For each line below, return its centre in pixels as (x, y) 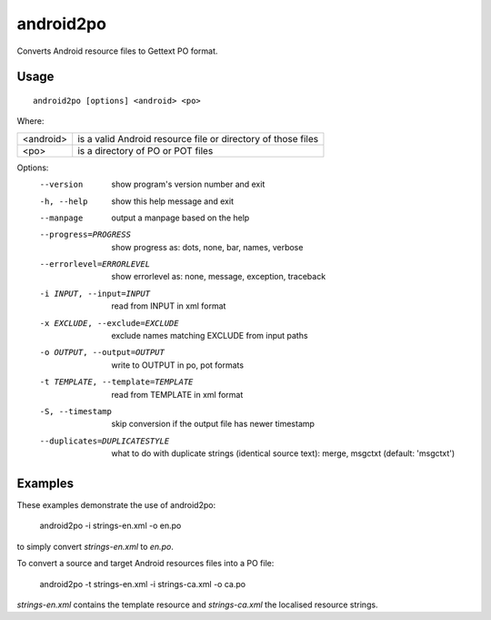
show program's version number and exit (188, 184)
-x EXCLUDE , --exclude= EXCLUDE (109, 323)
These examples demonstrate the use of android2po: (116, 505)
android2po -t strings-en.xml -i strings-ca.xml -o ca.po (142, 584)
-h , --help (64, 201)
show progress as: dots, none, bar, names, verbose (207, 247)
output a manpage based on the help (180, 218)
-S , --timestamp (76, 411)
